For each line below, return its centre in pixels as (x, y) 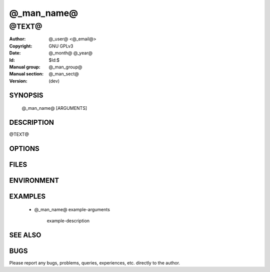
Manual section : (26, 74)
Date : (15, 53)
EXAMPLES (27, 196)
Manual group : (25, 67)
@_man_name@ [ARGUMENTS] (54, 108)
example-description (68, 221)
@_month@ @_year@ (70, 53)
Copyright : (21, 46)
